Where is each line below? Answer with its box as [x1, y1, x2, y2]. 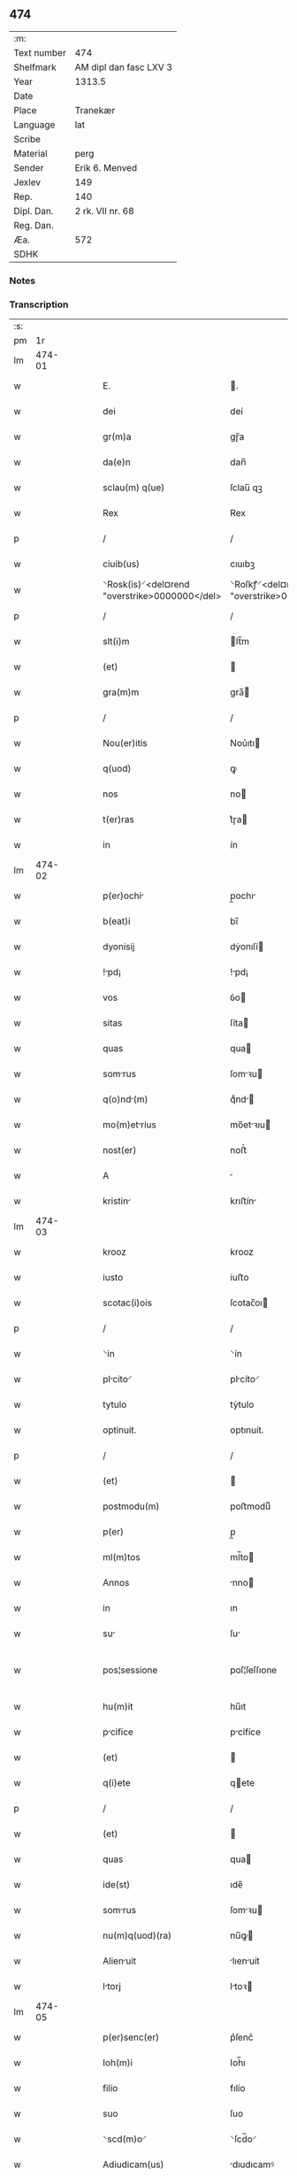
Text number [13, 46, 66, 58]
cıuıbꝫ [229, 557, 255, 570]
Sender [13, 161, 44, 173]
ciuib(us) [103, 557, 140, 570]
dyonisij [103, 941, 135, 953]
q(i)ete [103, 1777, 131, 1789]
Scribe [13, 133, 42, 145]
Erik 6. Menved [74, 161, 138, 173]
